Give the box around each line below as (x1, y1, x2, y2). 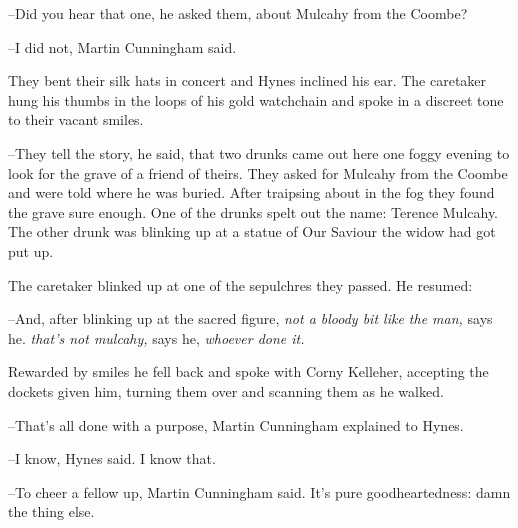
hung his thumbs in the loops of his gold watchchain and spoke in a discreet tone (8, 89, 504, 110)
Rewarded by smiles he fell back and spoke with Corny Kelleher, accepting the (8, 361, 489, 382)
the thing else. (8, 501, 95, 522)
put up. (8, 240, 54, 261)
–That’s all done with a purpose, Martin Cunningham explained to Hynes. (8, 414, 464, 435)
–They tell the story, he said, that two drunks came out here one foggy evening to (8, 142, 510, 163)
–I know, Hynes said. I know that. (8, 448, 216, 469)
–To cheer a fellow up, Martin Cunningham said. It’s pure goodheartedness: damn (8, 481, 511, 502)
